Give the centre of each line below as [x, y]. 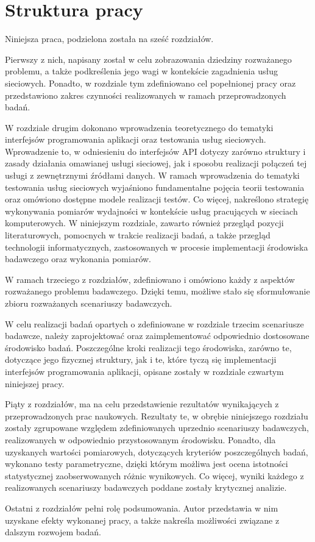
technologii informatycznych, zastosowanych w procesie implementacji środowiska [157, 247]
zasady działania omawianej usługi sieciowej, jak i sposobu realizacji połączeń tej [156, 163]
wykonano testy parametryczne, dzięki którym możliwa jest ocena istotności [147, 464]
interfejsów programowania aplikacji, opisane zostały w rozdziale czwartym [144, 371]
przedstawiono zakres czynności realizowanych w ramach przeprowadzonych [146, 95]
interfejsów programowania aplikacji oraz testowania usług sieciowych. [136, 139]
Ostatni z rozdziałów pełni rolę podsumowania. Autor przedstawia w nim [142, 508]
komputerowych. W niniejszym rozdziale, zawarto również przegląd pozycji [144, 223]
